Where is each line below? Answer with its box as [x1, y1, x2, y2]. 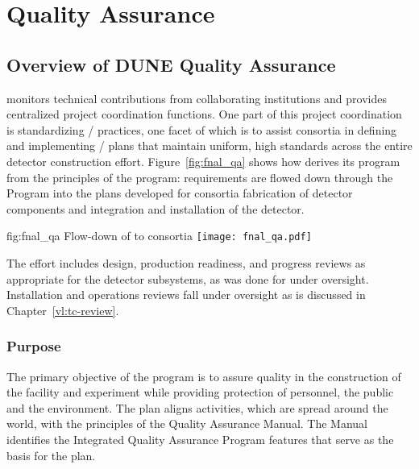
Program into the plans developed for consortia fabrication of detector [6, 185, 353, 201]
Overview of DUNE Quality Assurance [6, 52, 336, 77]
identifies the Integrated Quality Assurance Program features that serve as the [6, 430, 394, 447]
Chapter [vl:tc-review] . [6, 301, 119, 318]
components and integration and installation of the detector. [6, 200, 305, 217]
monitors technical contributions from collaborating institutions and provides [6, 89, 387, 106]
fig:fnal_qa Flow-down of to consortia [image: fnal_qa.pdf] [6, 227, 312, 244]
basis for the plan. [6, 446, 96, 463]
